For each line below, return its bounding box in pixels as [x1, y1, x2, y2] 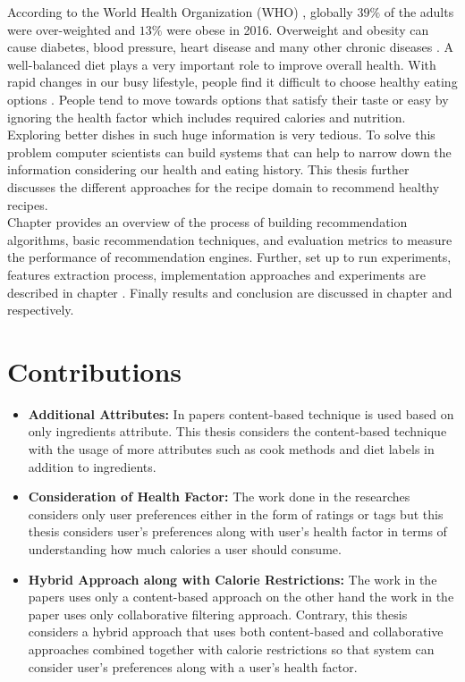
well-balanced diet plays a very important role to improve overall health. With [7, 55, 436, 73]
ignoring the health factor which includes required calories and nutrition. [7, 107, 406, 126]
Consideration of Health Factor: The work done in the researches [28, 487, 410, 506]
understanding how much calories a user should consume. [28, 539, 342, 558]
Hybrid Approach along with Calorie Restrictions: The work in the [28, 569, 437, 588]
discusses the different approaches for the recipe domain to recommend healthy [7, 177, 440, 196]
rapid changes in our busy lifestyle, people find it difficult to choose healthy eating [7, 72, 458, 91]
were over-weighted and [7, 20, 136, 38]
